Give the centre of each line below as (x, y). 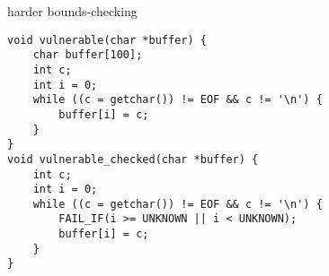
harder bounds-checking (72, 11)
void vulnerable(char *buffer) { (107, 40)
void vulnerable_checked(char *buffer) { (133, 159)
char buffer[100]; (88, 55)
